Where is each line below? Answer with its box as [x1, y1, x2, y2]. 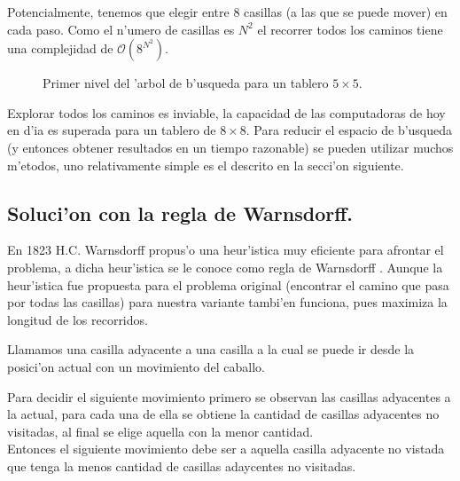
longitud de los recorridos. [7, 310, 148, 328]
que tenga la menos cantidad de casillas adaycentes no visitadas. [7, 456, 356, 475]
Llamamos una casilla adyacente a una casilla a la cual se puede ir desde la [7, 340, 415, 359]
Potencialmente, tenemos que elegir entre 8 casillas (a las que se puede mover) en [7, 3, 448, 20]
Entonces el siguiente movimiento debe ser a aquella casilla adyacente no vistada [7, 439, 445, 458]
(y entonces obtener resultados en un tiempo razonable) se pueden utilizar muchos [7, 138, 454, 156]
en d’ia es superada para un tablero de [7, 121, 216, 139]
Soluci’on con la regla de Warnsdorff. [7, 199, 353, 226]
